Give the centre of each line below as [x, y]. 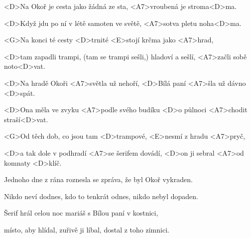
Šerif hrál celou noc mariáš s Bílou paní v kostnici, [81, 213]
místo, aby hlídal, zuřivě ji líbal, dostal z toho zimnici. [87, 229]
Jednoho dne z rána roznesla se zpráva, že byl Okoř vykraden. [98, 179]
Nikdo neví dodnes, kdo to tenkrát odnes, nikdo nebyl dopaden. [101, 196]
